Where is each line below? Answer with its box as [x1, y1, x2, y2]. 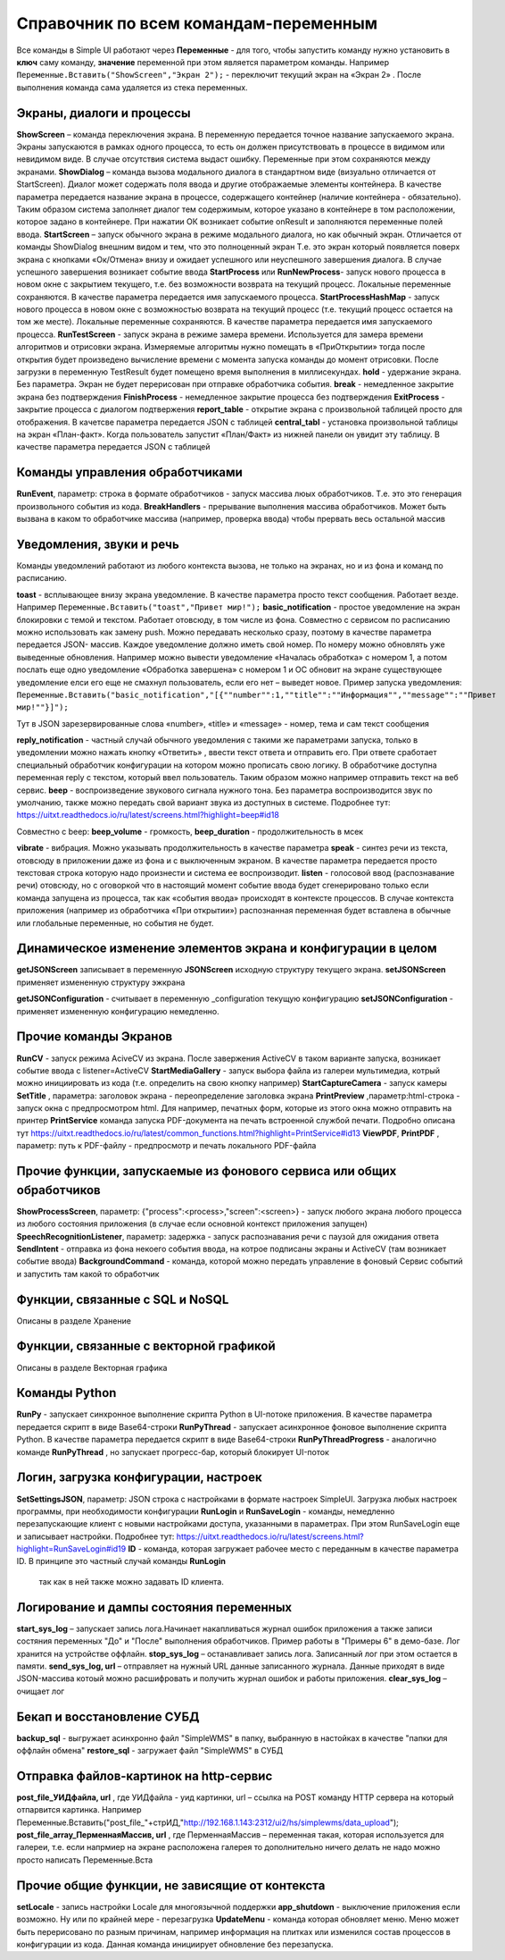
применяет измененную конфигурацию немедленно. [16, 1005, 220, 1016]
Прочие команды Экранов [16, 1029, 173, 1045]
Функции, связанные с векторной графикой [16, 1339, 276, 1354]
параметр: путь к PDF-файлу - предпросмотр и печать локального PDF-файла [16, 1140, 317, 1151]
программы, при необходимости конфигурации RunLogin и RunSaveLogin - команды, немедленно [16, 1506, 395, 1517]
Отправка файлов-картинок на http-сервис [16, 1768, 273, 1783]
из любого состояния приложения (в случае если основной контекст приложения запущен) [16, 1218, 368, 1229]
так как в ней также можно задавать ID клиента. [38, 1576, 225, 1586]
